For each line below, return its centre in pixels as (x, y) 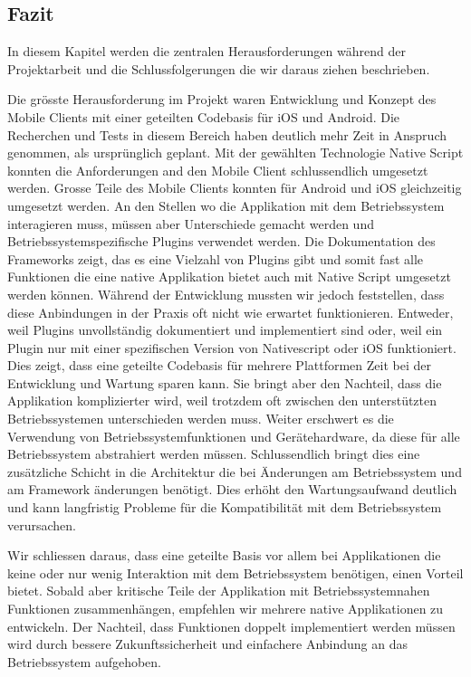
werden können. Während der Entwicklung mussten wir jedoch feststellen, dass (226, 294)
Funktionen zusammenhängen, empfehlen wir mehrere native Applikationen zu (226, 609)
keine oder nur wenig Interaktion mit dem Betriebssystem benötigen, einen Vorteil (235, 572)
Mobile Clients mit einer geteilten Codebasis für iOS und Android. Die (204, 116)
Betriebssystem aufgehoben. (85, 661)
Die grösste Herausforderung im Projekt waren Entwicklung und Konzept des (222, 99)
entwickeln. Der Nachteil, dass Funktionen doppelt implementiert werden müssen (231, 626)
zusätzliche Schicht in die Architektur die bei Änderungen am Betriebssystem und (235, 471)
